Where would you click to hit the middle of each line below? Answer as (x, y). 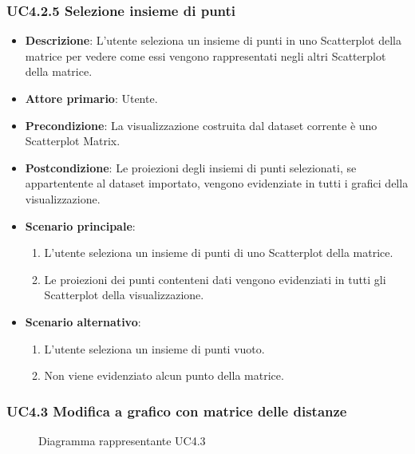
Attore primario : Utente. (91, 98)
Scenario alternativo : (83, 321)
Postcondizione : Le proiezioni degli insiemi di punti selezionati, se (191, 167)
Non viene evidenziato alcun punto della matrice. (164, 375)
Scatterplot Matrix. (73, 141)
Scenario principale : (80, 225)
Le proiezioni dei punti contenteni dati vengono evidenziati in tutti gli (215, 279)
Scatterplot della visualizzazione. (124, 295)
